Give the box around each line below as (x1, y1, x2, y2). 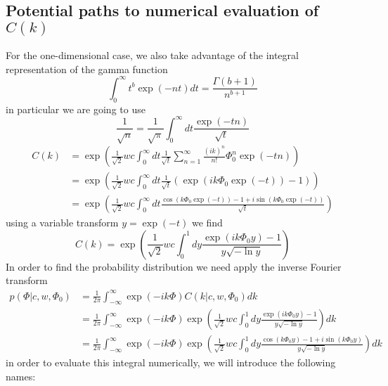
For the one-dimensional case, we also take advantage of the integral (6, 48, 299, 63)
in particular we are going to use (6, 101, 145, 116)
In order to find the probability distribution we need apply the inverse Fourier (6, 259, 342, 274)
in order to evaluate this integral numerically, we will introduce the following (6, 355, 336, 370)
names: (6, 369, 36, 383)
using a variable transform (6, 215, 119, 230)
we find (191, 215, 223, 230)
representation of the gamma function (6, 61, 168, 76)
